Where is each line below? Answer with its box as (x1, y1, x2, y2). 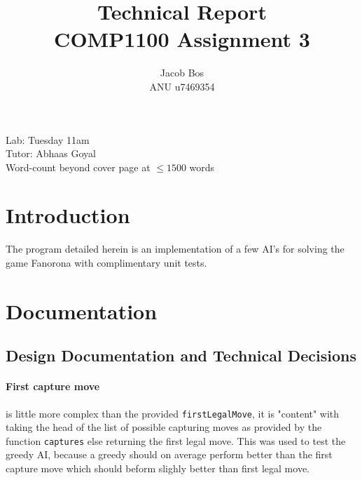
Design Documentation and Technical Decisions (6, 345, 357, 366)
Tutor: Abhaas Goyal (6, 146, 96, 161)
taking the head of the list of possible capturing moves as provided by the (6, 420, 322, 434)
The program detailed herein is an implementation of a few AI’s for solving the (6, 241, 344, 256)
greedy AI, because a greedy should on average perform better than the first (6, 447, 333, 462)
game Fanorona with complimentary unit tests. (6, 255, 207, 269)
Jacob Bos (160, 65, 204, 80)
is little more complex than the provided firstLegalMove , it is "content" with (6, 406, 340, 420)
